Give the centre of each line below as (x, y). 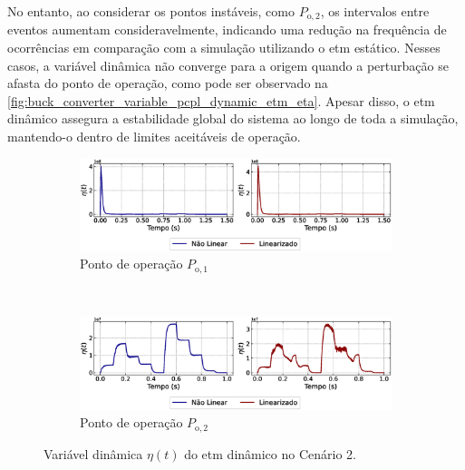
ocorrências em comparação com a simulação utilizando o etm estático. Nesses (224, 48)
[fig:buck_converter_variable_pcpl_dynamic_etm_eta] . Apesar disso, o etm (221, 100)
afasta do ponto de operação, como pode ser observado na (168, 83)
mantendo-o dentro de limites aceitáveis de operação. (154, 137)
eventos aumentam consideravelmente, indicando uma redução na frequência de (227, 29)
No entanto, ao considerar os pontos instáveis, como (151, 11)
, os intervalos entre (375, 11)
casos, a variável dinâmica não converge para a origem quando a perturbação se (228, 65)
